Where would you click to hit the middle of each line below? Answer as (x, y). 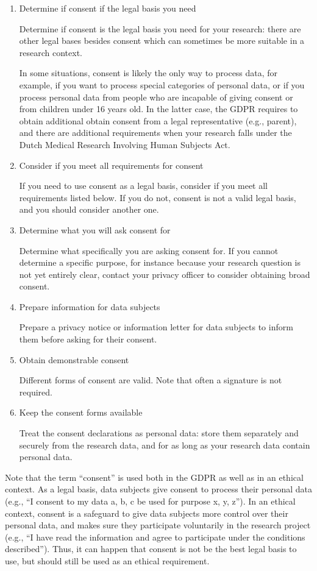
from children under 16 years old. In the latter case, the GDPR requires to (158, 109)
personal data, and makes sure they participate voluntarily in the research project (158, 525)
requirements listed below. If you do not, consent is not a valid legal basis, (158, 197)
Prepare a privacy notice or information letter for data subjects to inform (156, 327)
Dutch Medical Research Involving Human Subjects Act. (125, 144)
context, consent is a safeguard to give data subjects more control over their (147, 513)
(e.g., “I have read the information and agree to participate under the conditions (155, 537)
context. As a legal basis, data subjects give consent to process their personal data (158, 489)
